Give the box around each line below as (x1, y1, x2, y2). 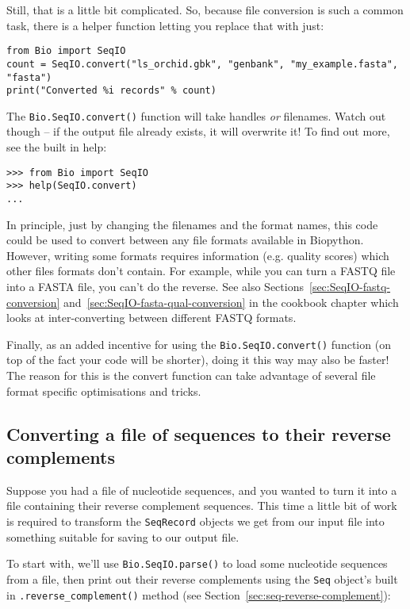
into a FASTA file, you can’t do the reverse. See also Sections (6, 278, 304, 294)
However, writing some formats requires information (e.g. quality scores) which (6, 247, 389, 263)
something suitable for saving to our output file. (6, 528, 239, 545)
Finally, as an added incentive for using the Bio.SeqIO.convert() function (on (6, 335, 391, 352)
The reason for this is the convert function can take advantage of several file (6, 367, 376, 384)
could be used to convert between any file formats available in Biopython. (6, 232, 364, 248)
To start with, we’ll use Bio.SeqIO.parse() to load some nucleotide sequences (6, 555, 388, 572)
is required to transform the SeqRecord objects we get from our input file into (6, 513, 385, 529)
